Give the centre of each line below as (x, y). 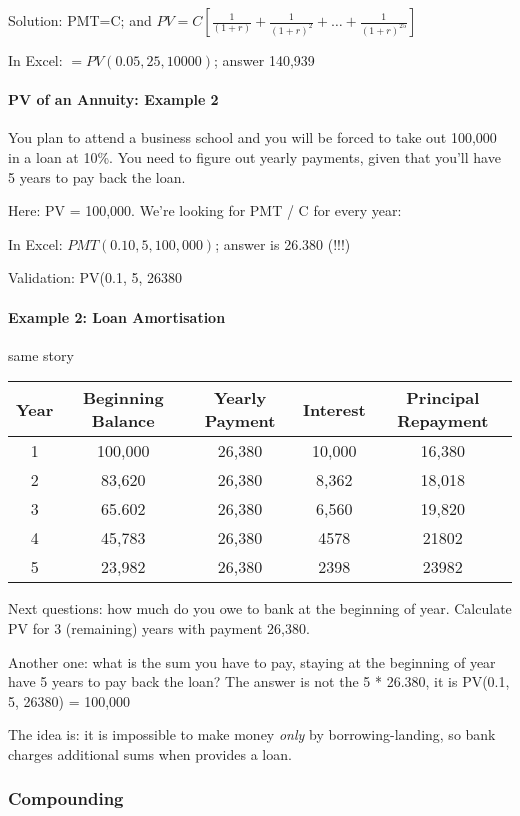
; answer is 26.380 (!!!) (283, 243)
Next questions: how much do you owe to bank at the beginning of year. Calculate (260, 608)
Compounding (66, 798)
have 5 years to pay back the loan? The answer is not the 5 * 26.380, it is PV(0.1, (259, 681)
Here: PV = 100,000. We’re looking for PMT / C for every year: (205, 210)
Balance (123, 421)
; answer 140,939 (264, 60)
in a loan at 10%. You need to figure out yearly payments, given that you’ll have (254, 156)
